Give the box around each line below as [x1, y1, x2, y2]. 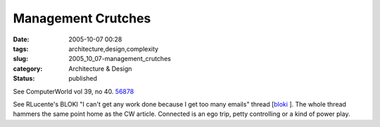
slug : [13, 55, 28, 63]
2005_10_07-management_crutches [68, 55, 172, 63]
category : [13, 64, 43, 73]
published [68, 74, 98, 83]
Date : [13, 35, 30, 44]
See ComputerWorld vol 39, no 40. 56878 [13, 87, 134, 95]
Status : [13, 74, 35, 83]
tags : [13, 44, 29, 53]
